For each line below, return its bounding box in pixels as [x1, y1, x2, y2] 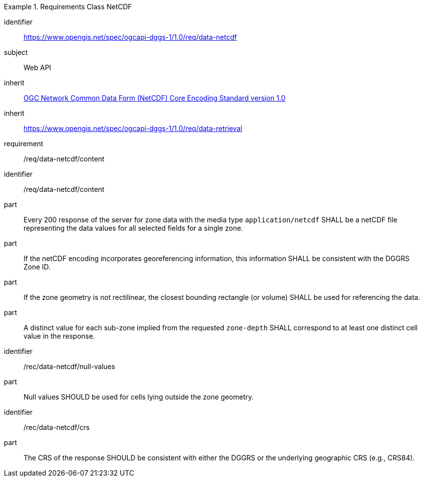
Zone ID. [24, 263, 51, 271]
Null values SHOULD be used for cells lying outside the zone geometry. [24, 393, 254, 401]
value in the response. [24, 332, 95, 340]
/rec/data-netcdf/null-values [24, 362, 115, 371]
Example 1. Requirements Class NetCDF [4, 2, 132, 11]
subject [4, 48, 28, 56]
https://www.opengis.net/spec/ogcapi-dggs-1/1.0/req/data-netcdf [24, 33, 237, 41]
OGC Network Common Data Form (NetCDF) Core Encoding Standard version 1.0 [24, 94, 286, 102]
